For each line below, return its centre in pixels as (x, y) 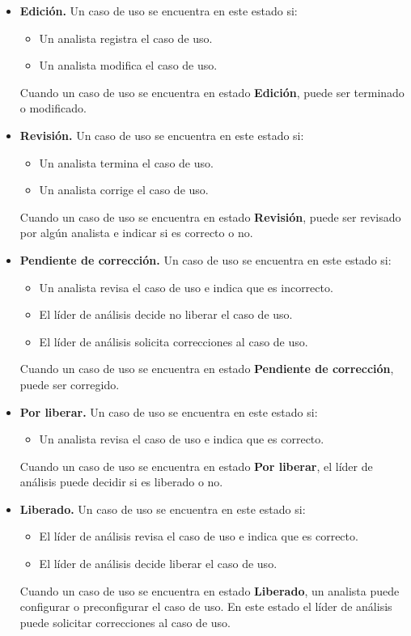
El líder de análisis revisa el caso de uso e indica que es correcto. (199, 536)
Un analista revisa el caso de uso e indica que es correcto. (182, 439)
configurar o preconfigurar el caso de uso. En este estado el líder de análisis (206, 606)
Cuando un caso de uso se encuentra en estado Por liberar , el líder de (196, 466)
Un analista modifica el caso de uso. (128, 65)
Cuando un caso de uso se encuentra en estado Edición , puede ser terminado (212, 92)
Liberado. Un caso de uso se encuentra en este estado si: (163, 509)
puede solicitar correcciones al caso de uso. (125, 622)
